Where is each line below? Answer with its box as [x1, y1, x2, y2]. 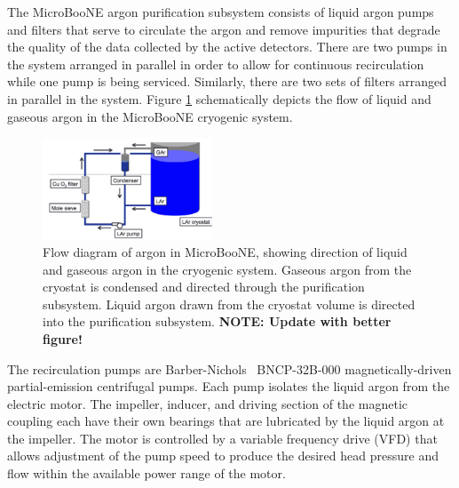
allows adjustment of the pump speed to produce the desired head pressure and [7, 446, 439, 465]
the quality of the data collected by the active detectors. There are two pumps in [7, 37, 447, 56]
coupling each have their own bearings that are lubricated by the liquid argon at [7, 412, 445, 430]
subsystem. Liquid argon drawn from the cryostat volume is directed [43, 294, 415, 313]
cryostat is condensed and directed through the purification [43, 277, 365, 296]
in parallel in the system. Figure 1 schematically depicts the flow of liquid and [7, 89, 431, 108]
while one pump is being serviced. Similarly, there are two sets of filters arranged [7, 72, 447, 91]
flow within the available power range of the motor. [7, 464, 286, 483]
